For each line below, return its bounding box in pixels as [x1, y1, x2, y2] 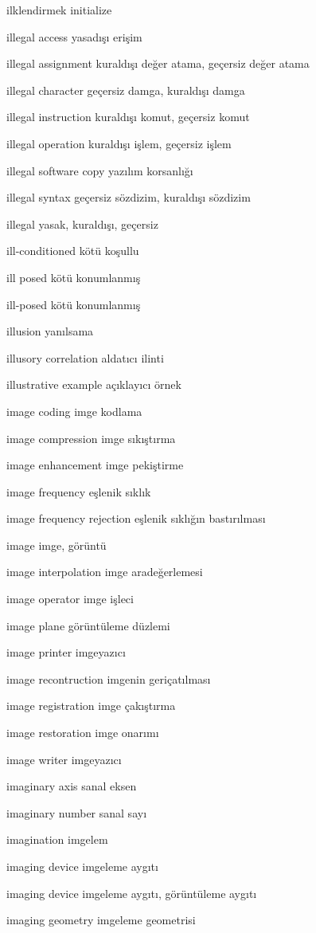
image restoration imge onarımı [6, 724, 159, 741]
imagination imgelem [6, 831, 108, 848]
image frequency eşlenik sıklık [6, 483, 151, 500]
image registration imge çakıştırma [6, 697, 176, 714]
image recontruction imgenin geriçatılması [6, 670, 211, 687]
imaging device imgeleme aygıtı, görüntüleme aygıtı [6, 884, 257, 901]
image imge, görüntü [6, 536, 107, 553]
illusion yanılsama [6, 323, 94, 339]
